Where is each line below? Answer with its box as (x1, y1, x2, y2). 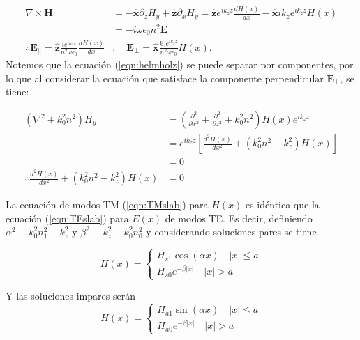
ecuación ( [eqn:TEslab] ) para (6, 210, 129, 225)
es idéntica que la (245, 197, 320, 212)
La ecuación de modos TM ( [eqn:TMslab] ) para (6, 197, 209, 212)
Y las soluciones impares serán (6, 288, 135, 303)
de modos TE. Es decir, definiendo (165, 210, 313, 225)
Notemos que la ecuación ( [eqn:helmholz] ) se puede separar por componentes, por (6, 57, 354, 72)
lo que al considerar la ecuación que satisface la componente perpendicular (6, 70, 324, 85)
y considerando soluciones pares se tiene (146, 224, 317, 239)
